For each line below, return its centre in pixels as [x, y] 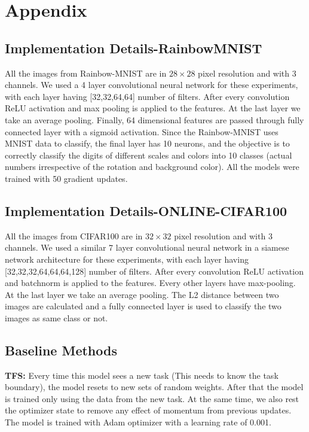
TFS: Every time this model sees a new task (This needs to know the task [142, 375]
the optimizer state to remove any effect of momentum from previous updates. [148, 410]
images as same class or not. [56, 317]
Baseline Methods [61, 350]
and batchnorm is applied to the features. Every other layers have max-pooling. [150, 283]
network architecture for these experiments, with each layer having [127, 259]
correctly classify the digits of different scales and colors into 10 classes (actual [149, 155]
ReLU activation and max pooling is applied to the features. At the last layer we [153, 108]
